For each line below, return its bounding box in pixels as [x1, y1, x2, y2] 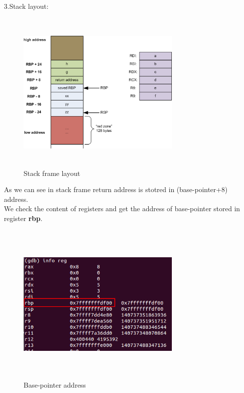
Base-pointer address [24, 380, 86, 390]
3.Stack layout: [4, 1, 49, 11]
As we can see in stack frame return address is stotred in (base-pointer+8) [4, 184, 228, 195]
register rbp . [4, 213, 43, 223]
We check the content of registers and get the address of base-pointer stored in [4, 203, 240, 214]
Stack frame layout [24, 168, 81, 178]
